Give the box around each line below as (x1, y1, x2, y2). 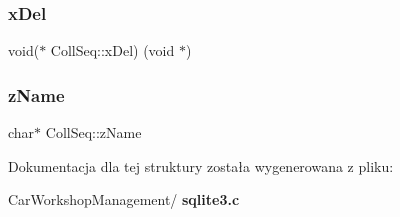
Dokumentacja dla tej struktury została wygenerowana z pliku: (8, 155, 394, 176)
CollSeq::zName (45, 122, 142, 143)
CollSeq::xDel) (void (50, 40, 175, 61)
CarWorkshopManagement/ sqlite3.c (8, 189, 240, 210)
